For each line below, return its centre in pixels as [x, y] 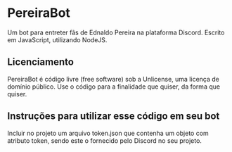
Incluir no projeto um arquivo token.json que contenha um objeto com [108, 133]
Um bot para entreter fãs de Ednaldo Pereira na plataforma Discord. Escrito [116, 32]
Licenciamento [40, 62]
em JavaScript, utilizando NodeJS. [57, 39]
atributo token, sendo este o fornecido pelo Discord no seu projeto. [105, 140]
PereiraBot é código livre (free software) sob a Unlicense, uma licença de [113, 79]
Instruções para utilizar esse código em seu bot [114, 116]
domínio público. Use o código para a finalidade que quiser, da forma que [114, 87]
